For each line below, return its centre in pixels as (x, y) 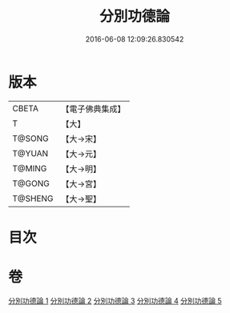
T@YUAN (30, 153)
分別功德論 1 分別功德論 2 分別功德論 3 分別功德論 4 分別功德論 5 (115, 300)
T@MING (30, 168)
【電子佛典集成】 (93, 109)
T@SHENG (33, 199)
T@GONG (31, 183)
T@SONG (31, 138)
